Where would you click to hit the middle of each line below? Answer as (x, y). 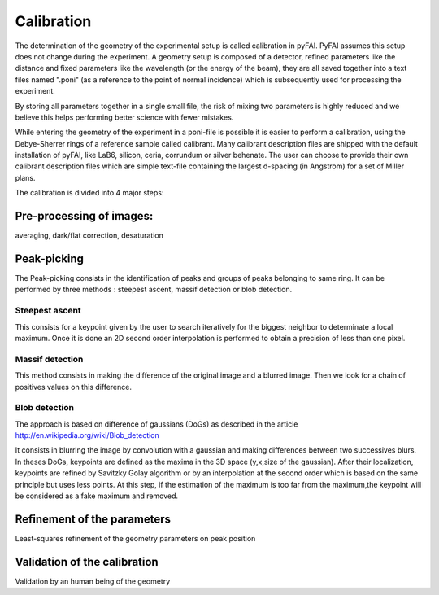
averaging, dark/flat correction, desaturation (89, 235)
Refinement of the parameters (93, 519)
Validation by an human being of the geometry (93, 581)
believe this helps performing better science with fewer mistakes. (124, 117)
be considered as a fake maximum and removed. (97, 496)
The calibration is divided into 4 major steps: (89, 193)
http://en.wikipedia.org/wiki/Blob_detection (87, 435)
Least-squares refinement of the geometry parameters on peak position (135, 538)
